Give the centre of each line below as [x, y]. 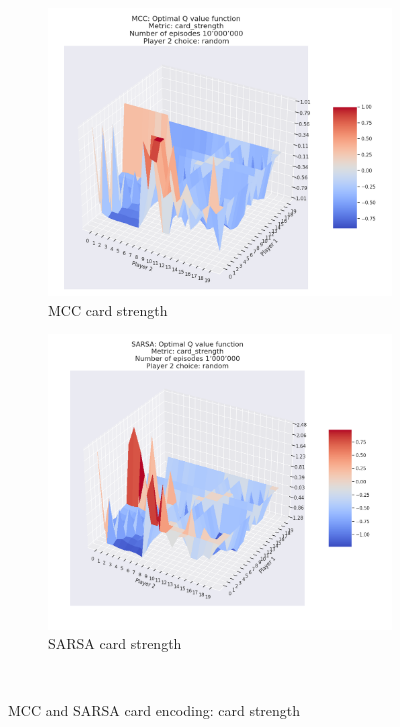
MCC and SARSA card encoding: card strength [154, 710]
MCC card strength [108, 309]
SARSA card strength [115, 643]
